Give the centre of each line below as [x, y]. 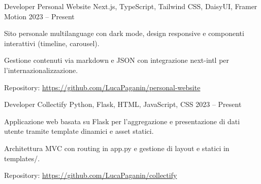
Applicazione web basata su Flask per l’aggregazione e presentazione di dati [122, 121]
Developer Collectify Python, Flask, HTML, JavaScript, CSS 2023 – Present [123, 104]
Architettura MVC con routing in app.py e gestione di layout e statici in [117, 148]
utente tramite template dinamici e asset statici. [79, 131]
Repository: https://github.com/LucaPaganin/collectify [91, 175]
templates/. [22, 158]
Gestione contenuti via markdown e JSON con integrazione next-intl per [117, 60]
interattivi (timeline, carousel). [52, 43]
